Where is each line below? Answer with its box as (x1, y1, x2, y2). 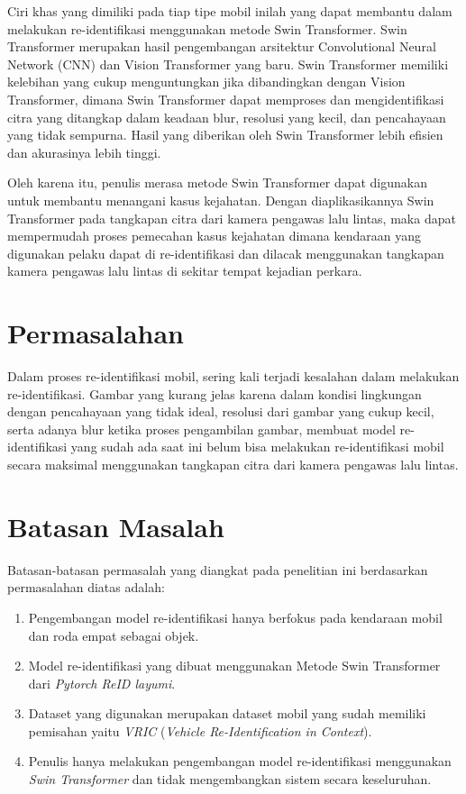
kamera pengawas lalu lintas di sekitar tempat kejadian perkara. (7, 261, 362, 280)
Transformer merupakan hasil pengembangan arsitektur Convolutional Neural (7, 37, 436, 56)
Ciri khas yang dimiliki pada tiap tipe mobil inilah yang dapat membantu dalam (7, 2, 452, 20)
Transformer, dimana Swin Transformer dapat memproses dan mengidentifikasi (7, 89, 444, 108)
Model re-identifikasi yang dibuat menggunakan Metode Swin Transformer (28, 656, 441, 675)
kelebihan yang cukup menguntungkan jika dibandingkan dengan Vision (7, 72, 406, 91)
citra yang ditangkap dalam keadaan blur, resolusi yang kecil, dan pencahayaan (7, 107, 446, 126)
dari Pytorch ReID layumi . (28, 673, 176, 692)
